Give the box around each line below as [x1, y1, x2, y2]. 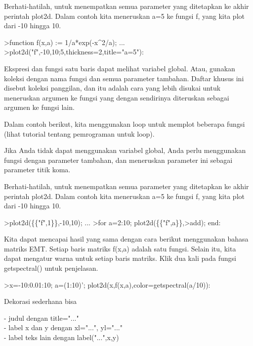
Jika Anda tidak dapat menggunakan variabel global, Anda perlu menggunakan [4, 145, 246, 155]
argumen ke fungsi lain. [4, 102, 75, 112]
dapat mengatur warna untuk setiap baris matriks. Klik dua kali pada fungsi [4, 253, 236, 263]
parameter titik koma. [4, 164, 71, 175]
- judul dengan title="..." [4, 312, 79, 323]
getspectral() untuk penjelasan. [4, 263, 98, 273]
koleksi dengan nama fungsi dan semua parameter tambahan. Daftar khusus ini [4, 73, 244, 83]
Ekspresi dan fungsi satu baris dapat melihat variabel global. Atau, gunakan [4, 63, 235, 73]
